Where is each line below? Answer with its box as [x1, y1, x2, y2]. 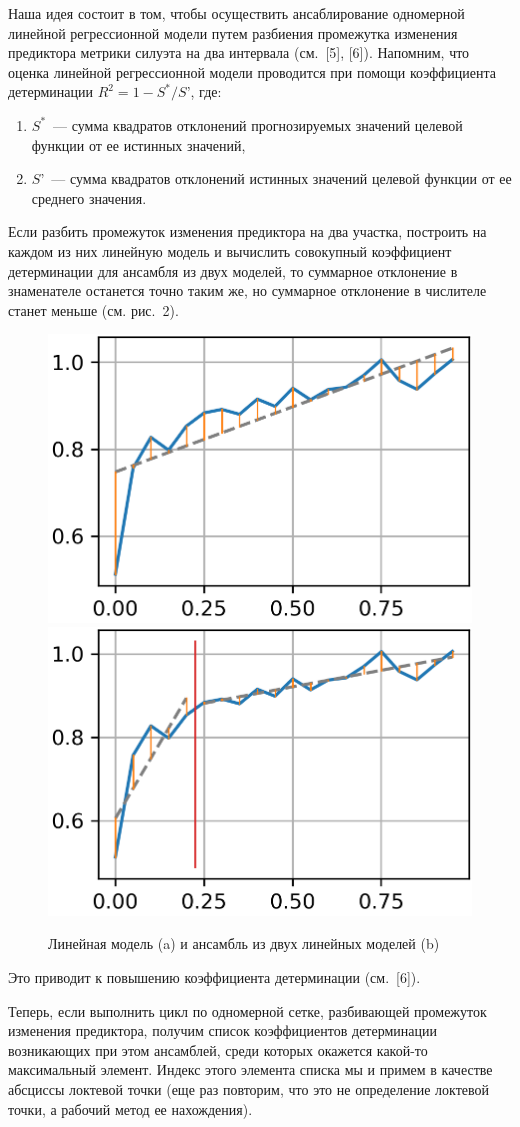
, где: [190, 81, 222, 102]
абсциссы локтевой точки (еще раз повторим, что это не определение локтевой [8, 1079, 489, 1099]
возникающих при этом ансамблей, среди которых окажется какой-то [8, 1039, 428, 1060]
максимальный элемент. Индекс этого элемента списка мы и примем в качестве [8, 1059, 493, 1080]
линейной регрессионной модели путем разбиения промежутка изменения [8, 22, 458, 43]
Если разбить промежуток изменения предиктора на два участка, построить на [8, 221, 487, 242]
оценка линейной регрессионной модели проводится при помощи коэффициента [8, 61, 496, 82]
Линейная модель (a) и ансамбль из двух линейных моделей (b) [48, 933, 440, 954]
